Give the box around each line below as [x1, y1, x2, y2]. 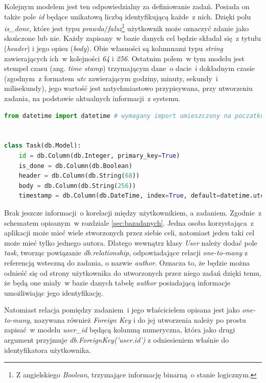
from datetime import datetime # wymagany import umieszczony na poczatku [4, 112, 264, 119]
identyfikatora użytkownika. [4, 344, 92, 355]
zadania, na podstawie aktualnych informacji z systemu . [4, 93, 181, 103]
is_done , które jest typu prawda [4, 22, 104, 33]
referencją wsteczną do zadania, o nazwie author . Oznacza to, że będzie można [4, 257, 250, 268]
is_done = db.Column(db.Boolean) [18, 162, 132, 170]
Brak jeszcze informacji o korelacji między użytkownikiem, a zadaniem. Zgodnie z [4, 207, 262, 218]
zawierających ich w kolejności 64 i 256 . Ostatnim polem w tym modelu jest [4, 53, 245, 63]
